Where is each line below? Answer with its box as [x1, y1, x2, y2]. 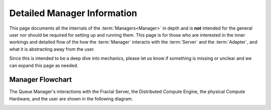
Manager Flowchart [9, 75, 72, 84]
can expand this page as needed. [9, 62, 79, 68]
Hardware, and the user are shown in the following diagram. [9, 95, 133, 101]
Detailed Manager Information [9, 8, 138, 19]
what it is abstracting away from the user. [9, 46, 95, 52]
